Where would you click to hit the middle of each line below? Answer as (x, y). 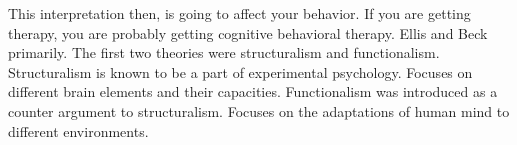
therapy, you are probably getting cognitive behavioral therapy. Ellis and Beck (248, 32)
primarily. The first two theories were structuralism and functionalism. (224, 52)
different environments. (78, 130)
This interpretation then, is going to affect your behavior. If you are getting (239, 13)
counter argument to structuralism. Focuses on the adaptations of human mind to (259, 110)
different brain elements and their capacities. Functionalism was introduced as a (253, 91)
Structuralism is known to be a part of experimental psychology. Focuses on (240, 71)
